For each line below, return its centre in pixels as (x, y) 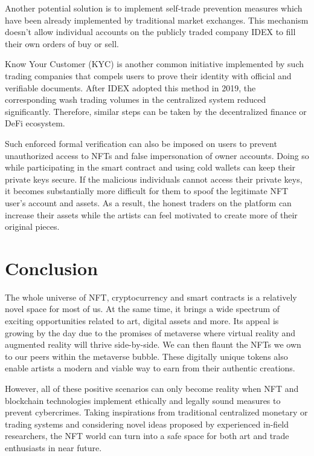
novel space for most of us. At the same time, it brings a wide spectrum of (143, 309)
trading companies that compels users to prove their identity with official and (148, 75)
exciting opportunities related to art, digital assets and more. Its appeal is (142, 321)
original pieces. (32, 226)
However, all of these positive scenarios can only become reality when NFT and (152, 388)
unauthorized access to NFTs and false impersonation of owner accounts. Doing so (157, 155)
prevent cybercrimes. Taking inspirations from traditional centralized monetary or (156, 412)
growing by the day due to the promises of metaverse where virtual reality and (150, 332)
